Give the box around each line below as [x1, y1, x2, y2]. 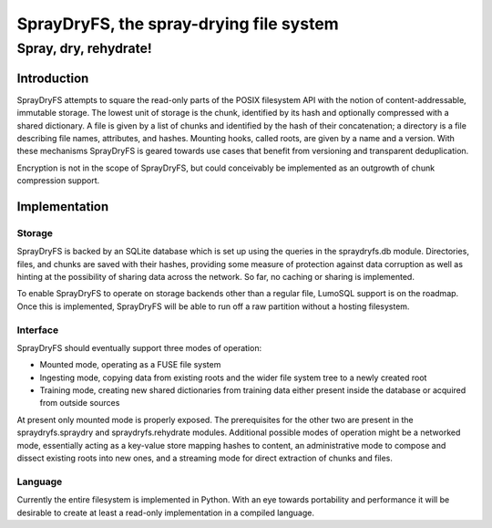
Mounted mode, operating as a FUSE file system [39, 359, 221, 370]
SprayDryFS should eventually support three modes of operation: [16, 342, 262, 353]
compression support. [16, 175, 100, 186]
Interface [16, 324, 59, 336]
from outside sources [39, 398, 120, 409]
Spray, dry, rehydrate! [16, 40, 152, 57]
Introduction [16, 70, 89, 86]
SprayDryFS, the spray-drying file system [16, 14, 339, 34]
